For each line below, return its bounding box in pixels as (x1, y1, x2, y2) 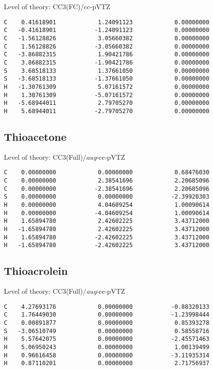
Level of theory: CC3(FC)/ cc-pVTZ (4, 1, 110, 11)
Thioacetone (4, 129, 67, 144)
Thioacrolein (4, 263, 68, 278)
